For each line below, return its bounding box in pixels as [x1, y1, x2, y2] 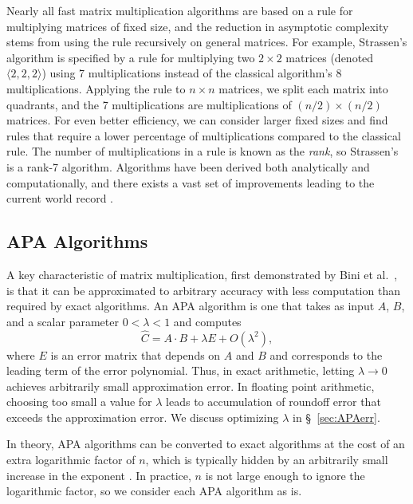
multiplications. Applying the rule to [6, 80, 186, 96]
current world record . [6, 190, 113, 207]
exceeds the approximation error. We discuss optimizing [6, 408, 279, 425]
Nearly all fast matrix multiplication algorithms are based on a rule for [6, 2, 353, 18]
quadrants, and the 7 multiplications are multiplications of [6, 96, 292, 112]
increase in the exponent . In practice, [6, 467, 191, 483]
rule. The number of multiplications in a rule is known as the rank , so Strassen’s [6, 143, 399, 159]
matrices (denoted [285, 49, 374, 65]
